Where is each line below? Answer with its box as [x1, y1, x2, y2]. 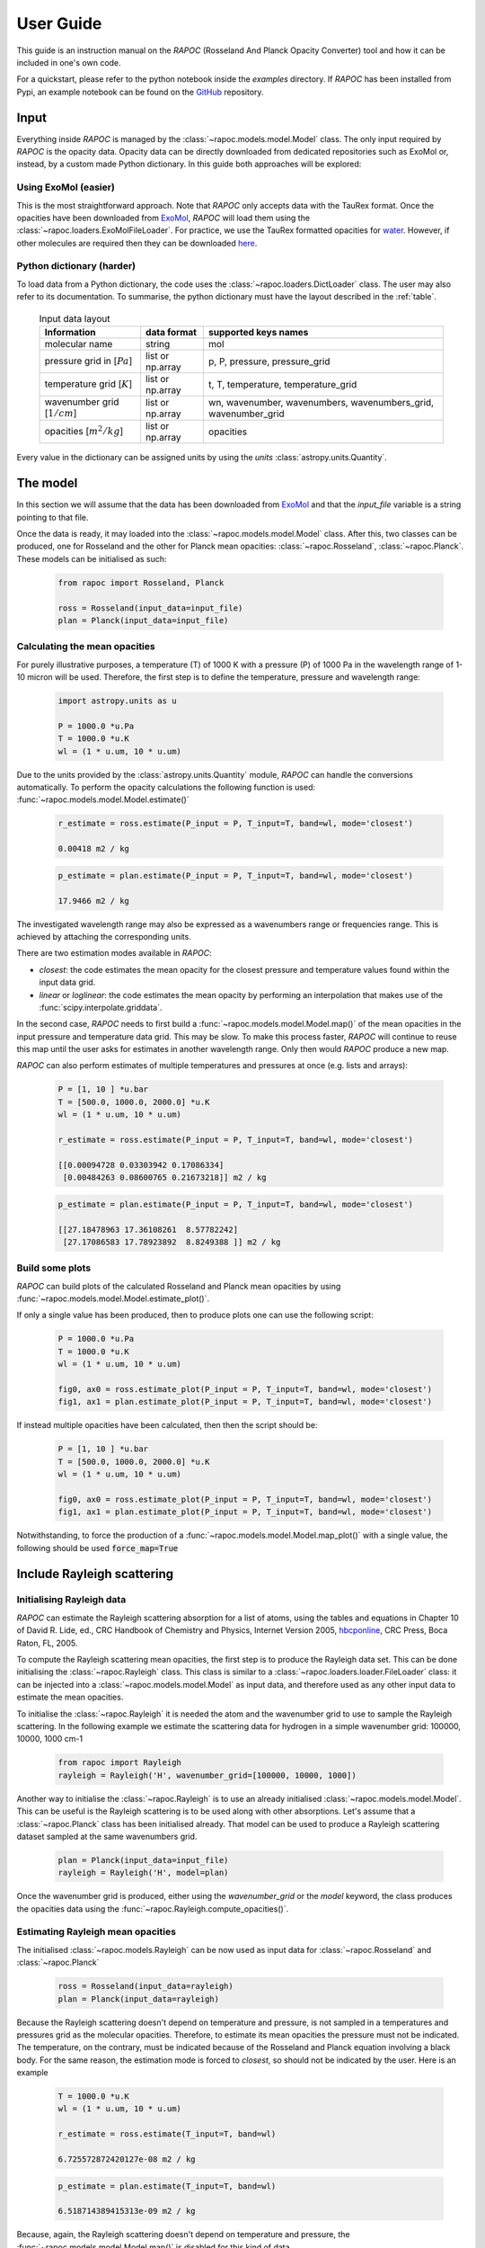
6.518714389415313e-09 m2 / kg [57, 2206, 197, 2217]
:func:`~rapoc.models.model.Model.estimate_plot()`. [16, 1293, 210, 1304]
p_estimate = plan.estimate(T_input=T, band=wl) [57, 2181, 277, 2191]
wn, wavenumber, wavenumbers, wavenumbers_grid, [207, 397, 435, 409]
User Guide [16, 13, 102, 33]
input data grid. [39, 977, 96, 988]
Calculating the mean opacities [16, 640, 156, 653]
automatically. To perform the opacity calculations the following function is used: [16, 782, 316, 793]
